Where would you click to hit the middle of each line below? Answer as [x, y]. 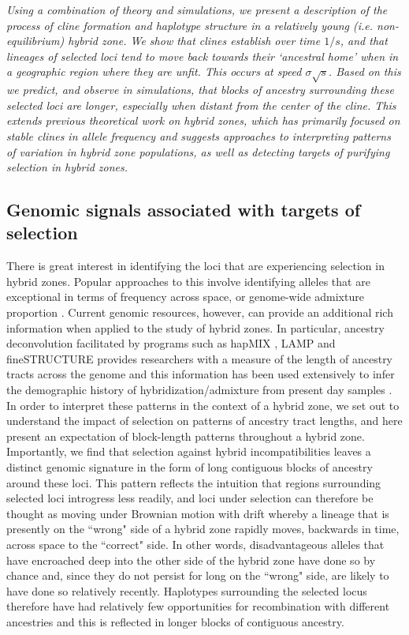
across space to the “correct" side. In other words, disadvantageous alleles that [195, 544]
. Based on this [364, 71]
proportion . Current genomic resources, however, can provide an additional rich [200, 312]
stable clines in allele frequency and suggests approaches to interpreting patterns [199, 135]
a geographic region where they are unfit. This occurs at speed [154, 71]
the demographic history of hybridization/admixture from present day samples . [199, 390]
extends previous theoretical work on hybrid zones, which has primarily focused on [203, 120]
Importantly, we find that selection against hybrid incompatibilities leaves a [189, 451]
